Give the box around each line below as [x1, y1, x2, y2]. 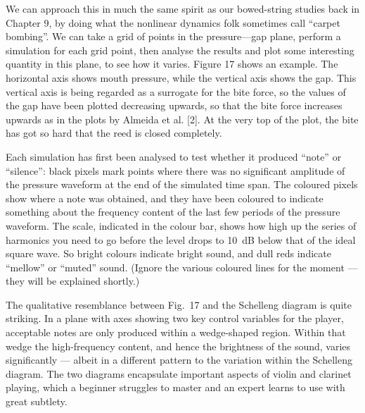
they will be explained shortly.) [6, 273, 140, 288]
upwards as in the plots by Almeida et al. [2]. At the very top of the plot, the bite [6, 111, 359, 126]
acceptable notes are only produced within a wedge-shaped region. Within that [6, 325, 346, 340]
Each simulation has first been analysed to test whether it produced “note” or [6, 149, 342, 164]
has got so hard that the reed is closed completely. [6, 125, 222, 140]
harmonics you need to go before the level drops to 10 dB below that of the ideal [6, 232, 356, 247]
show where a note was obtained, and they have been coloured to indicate [6, 190, 324, 205]
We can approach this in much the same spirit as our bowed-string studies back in [6, 1, 360, 16]
